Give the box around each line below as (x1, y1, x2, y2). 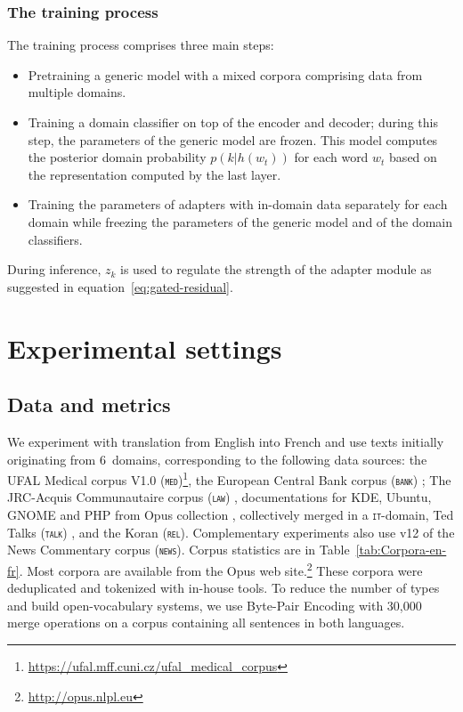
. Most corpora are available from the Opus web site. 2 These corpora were (19, 559, 423, 579)
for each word (294, 148, 369, 166)
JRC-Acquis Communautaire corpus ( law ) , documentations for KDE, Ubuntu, (7, 488, 432, 506)
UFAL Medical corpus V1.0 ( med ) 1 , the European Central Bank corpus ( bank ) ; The (7, 468, 451, 489)
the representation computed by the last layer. (28, 165, 281, 183)
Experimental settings (7, 329, 282, 366)
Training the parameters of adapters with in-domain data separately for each (28, 195, 448, 214)
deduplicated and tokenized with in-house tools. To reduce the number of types (7, 578, 440, 597)
